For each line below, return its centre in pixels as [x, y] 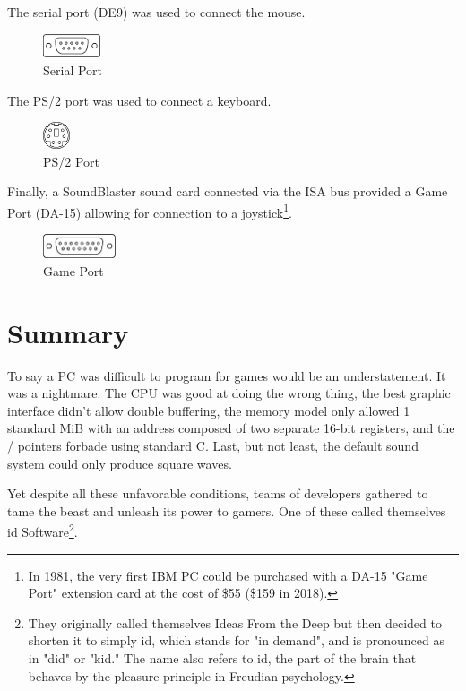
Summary [68, 332]
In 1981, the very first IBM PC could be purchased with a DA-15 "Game [228, 575]
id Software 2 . [43, 531]
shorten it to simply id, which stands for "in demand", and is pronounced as [236, 640]
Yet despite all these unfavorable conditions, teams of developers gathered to [218, 493]
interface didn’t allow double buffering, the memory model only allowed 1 [209, 410]
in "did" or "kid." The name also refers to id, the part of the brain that [222, 658]
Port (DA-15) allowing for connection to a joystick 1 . [150, 211]
